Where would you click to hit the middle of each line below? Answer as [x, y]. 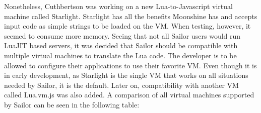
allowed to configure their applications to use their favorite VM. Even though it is [130, 65]
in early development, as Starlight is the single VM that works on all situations [126, 75]
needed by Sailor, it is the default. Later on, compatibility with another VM [121, 85]
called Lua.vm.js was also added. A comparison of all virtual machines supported [129, 95]
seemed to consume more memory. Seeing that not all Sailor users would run [122, 35]
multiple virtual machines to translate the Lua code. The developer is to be [120, 55]
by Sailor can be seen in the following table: [72, 104]
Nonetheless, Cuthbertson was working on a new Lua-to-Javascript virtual [118, 6]
